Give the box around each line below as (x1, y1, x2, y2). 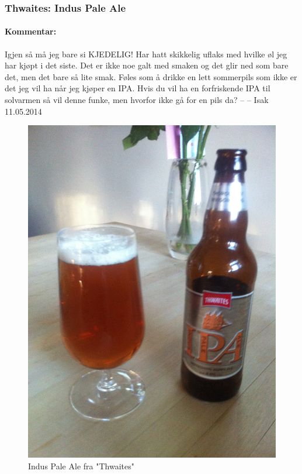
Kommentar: (5, 25, 57, 37)
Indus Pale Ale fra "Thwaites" (28, 460, 134, 472)
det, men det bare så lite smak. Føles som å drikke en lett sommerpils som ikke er (5, 70, 297, 83)
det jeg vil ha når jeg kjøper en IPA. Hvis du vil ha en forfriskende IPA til (5, 82, 270, 94)
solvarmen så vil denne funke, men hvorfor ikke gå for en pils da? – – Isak (5, 94, 269, 106)
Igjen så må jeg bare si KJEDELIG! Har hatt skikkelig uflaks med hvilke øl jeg (5, 47, 287, 60)
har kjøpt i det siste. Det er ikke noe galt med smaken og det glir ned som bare (5, 59, 289, 71)
